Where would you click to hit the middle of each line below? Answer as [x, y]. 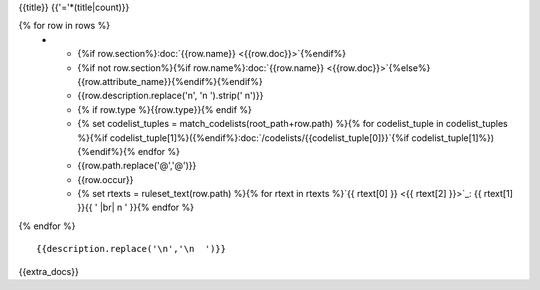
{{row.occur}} [105, 179]
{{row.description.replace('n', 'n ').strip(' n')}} [170, 96]
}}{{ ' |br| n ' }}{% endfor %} [136, 207]
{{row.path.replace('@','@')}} [137, 166]
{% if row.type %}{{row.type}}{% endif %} [164, 109]
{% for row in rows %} [64, 26]
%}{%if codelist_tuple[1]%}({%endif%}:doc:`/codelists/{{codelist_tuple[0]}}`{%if [243, 137]
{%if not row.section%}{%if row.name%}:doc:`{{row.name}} [201, 67]
